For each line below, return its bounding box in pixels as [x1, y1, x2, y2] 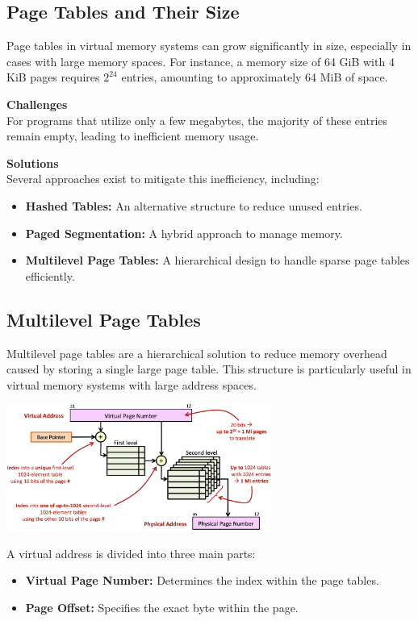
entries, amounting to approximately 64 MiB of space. [121, 69, 388, 85]
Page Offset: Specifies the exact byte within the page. [25, 599, 299, 615]
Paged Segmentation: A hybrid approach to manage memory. [25, 224, 343, 241]
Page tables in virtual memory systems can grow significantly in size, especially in [6, 37, 412, 54]
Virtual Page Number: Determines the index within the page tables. [25, 572, 379, 589]
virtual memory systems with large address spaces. [6, 376, 257, 393]
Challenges [6, 95, 68, 112]
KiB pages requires [6, 69, 100, 85]
